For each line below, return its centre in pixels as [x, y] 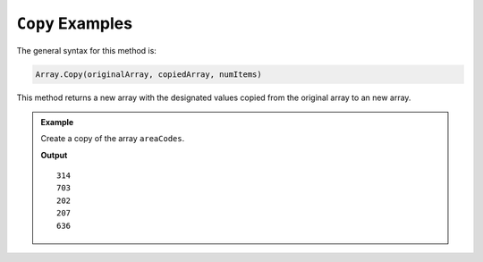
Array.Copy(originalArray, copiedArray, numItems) [149, 74]
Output [54, 155]
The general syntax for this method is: [86, 50]
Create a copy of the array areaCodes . [113, 139]
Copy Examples [75, 23]
